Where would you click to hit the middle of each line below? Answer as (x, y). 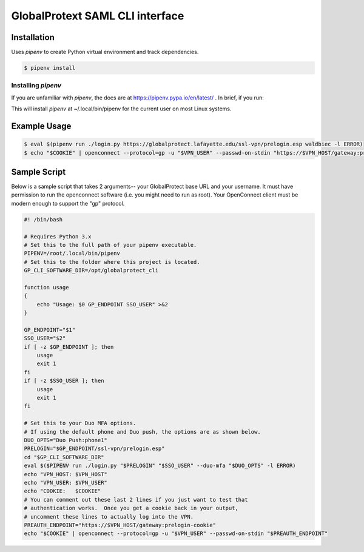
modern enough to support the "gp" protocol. (68, 203)
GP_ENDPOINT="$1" (50, 330)
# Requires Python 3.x (58, 236)
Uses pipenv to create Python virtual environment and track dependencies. (105, 52)
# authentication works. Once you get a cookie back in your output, (131, 508)
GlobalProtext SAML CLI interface (98, 16)
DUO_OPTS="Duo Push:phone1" (66, 440)
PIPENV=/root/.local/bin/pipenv (72, 254)
